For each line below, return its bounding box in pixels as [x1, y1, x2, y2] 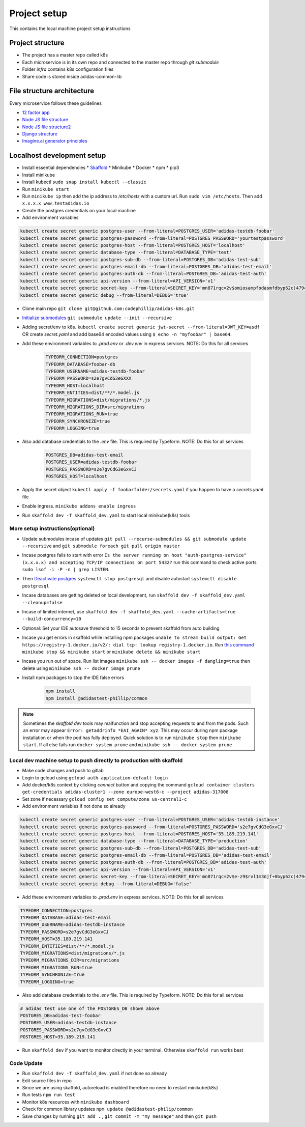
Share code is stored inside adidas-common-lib [22, 73, 122, 79]
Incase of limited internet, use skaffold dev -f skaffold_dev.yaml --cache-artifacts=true [22, 609, 236, 615]
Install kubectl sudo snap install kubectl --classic [22, 179, 147, 185]
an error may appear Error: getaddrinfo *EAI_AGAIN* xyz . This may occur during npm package [23, 727, 238, 734]
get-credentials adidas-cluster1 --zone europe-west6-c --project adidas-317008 [22, 789, 229, 795]
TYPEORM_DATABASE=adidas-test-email [20, 915, 112, 921]
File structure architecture [9, 87, 94, 95]
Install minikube [22, 172, 55, 178]
